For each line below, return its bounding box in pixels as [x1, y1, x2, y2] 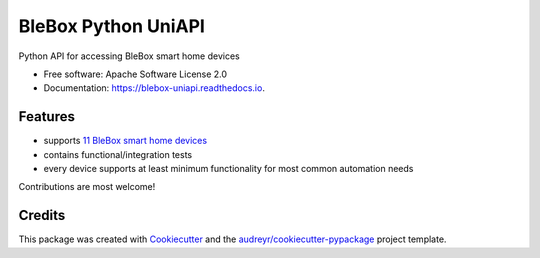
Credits [18, 207, 66, 224]
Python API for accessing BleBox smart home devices [18, 50, 240, 62]
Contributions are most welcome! [18, 181, 156, 193]
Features [18, 108, 75, 125]
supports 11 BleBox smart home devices [43, 135, 208, 147]
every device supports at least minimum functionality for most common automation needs [43, 163, 414, 175]
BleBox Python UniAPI [18, 15, 205, 37]
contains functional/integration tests [43, 148, 193, 160]
